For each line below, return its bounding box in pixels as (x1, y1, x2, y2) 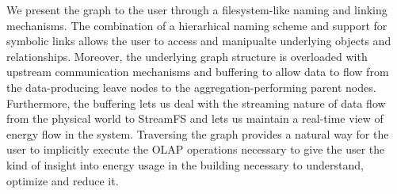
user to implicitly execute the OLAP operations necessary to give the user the (6, 141, 385, 158)
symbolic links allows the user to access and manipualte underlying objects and (6, 32, 391, 49)
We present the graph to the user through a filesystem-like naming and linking (6, 2, 387, 17)
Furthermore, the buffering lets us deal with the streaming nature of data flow (6, 94, 386, 111)
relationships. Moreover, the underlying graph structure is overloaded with (6, 48, 368, 64)
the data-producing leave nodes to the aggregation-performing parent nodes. (6, 78, 376, 95)
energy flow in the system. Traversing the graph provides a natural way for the (6, 125, 389, 142)
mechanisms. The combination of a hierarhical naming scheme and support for (6, 17, 387, 33)
